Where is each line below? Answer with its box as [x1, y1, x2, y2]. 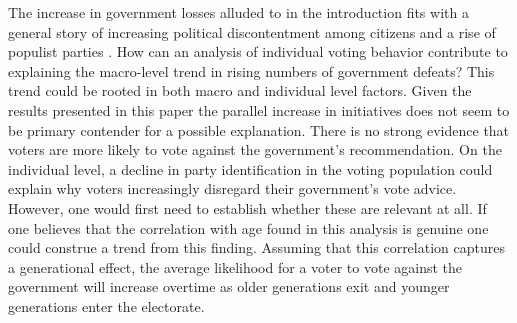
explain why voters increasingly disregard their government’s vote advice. [8, 178, 457, 199]
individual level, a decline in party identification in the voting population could [8, 158, 493, 179]
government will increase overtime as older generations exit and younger [8, 276, 450, 297]
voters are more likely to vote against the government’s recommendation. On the [8, 139, 502, 160]
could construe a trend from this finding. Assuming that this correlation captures [8, 237, 505, 258]
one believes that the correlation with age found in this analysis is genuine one [8, 217, 489, 238]
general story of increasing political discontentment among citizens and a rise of [8, 21, 496, 42]
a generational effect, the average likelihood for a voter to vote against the [8, 256, 463, 277]
